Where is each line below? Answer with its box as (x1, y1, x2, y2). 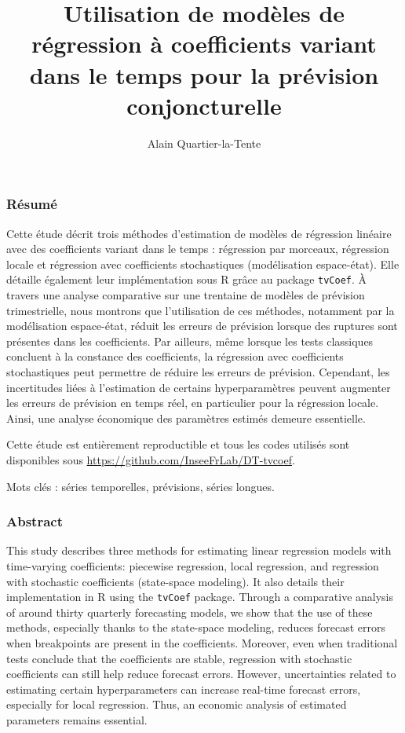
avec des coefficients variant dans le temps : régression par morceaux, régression (6, 240, 389, 257)
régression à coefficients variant (31, 27, 377, 60)
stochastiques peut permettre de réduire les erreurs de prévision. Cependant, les (6, 363, 390, 379)
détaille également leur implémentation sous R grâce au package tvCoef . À (6, 271, 367, 288)
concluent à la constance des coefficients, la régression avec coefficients (6, 348, 344, 365)
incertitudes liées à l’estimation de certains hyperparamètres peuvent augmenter (6, 379, 391, 395)
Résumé (6, 194, 57, 214)
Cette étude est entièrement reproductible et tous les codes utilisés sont (6, 436, 350, 453)
